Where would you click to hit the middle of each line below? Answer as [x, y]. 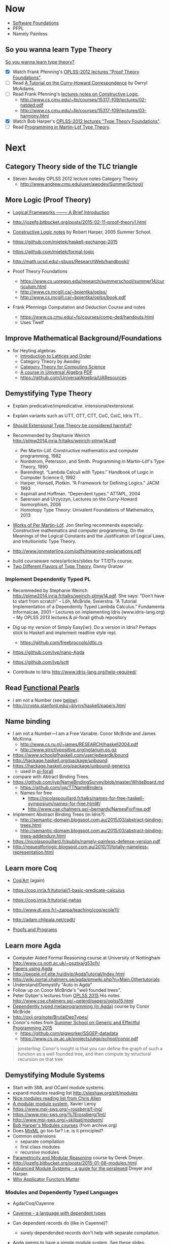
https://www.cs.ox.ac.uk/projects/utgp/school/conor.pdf [79, 1039]
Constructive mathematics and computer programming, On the [78, 530]
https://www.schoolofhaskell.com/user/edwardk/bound [70, 755]
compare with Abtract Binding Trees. [51, 777]
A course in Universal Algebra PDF [56, 372]
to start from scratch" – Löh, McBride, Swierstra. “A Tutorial [75, 601]
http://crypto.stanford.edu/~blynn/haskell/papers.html [69, 705]
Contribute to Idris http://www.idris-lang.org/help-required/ [75, 672]
